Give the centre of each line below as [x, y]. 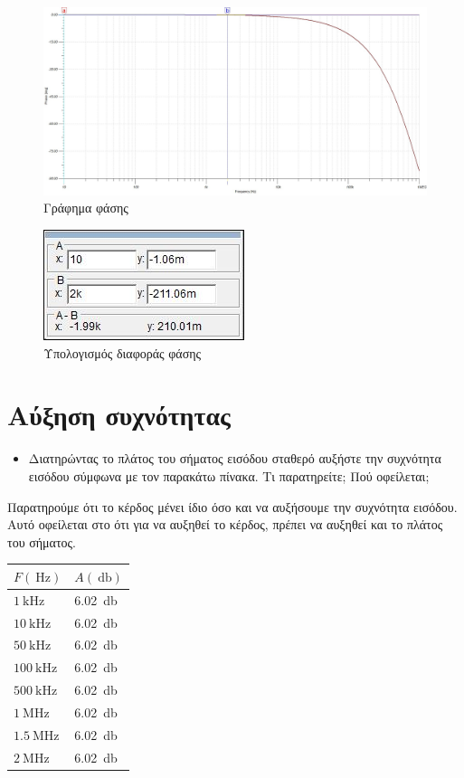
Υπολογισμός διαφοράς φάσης [123, 352]
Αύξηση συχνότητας [119, 415]
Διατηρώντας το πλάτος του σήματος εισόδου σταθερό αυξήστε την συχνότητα [235, 458]
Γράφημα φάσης [86, 208]
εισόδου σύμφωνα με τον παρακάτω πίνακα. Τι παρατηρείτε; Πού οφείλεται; [229, 475]
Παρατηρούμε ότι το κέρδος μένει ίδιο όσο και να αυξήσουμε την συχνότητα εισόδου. [232, 506]
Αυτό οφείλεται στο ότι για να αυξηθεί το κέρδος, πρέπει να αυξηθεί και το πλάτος [225, 524]
